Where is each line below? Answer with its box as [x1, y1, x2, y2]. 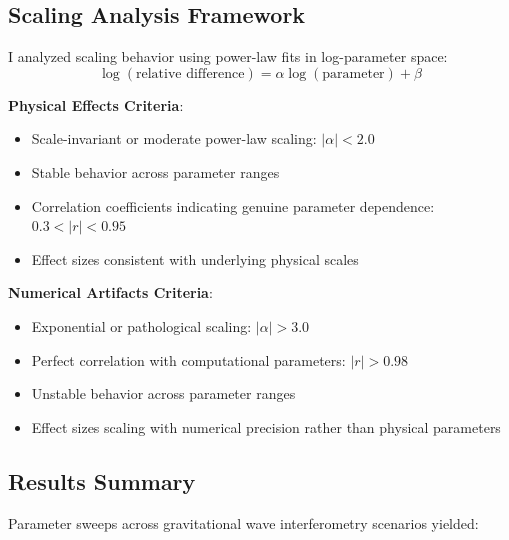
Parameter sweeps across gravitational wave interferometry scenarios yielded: [8, 512, 479, 533]
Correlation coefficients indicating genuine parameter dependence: [31, 195, 435, 216]
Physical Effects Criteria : [8, 94, 184, 115]
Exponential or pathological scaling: [31, 315, 252, 336]
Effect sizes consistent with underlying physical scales [31, 248, 359, 269]
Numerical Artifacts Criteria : [8, 282, 213, 303]
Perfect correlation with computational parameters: [31, 349, 346, 370]
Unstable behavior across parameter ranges [31, 383, 296, 404]
